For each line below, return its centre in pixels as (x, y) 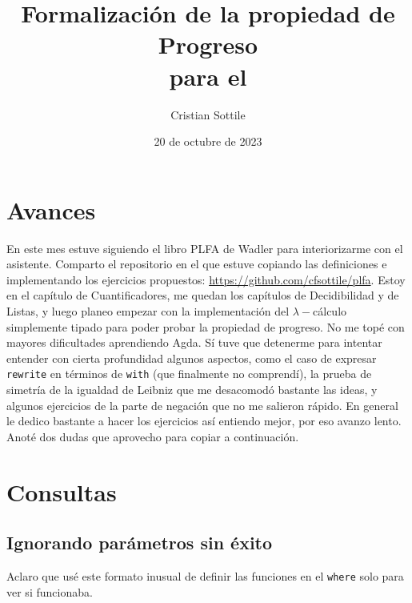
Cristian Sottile (208, 114)
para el (208, 76)
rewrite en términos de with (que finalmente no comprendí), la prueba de (189, 374)
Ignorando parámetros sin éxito (140, 543)
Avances (51, 209)
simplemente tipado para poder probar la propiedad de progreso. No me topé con (206, 326)
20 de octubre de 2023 (208, 141)
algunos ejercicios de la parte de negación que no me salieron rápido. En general (202, 405)
